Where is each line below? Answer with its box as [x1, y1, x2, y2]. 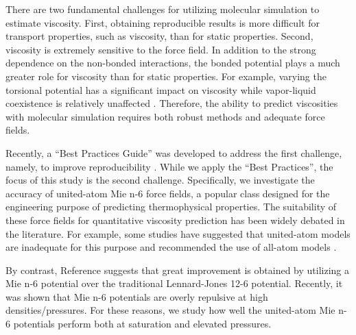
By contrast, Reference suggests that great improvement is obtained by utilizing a [5, 262, 350, 277]
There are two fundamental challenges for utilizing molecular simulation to [5, 2, 320, 16]
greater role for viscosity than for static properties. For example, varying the [5, 69, 327, 83]
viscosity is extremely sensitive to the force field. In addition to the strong [5, 42, 316, 56]
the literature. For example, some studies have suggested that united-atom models [5, 226, 351, 240]
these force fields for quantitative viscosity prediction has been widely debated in [5, 212, 345, 227]
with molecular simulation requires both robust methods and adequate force [5, 109, 325, 123]
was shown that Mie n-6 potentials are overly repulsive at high [5, 289, 268, 303]
